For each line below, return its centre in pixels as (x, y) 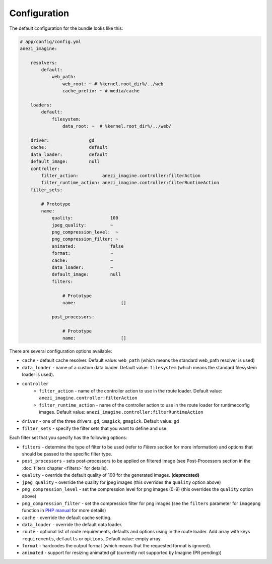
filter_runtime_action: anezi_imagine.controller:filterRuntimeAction (130, 183)
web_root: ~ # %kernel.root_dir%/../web (113, 84)
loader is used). (38, 375)
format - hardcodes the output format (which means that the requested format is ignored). (117, 546)
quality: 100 (85, 218)
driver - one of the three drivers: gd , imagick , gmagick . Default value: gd (100, 421)
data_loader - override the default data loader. (72, 524)
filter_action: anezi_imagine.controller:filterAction (121, 176)
